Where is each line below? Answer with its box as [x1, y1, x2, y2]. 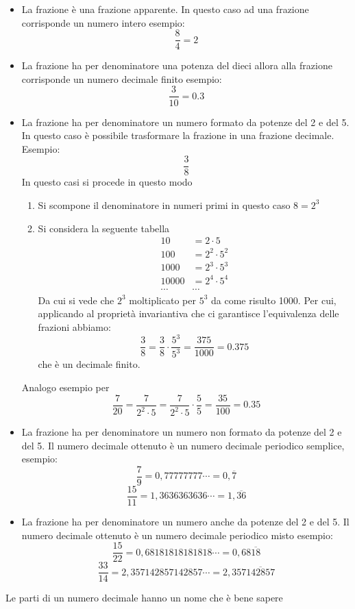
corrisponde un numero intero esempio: [21, 15, 185, 29]
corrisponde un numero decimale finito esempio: [21, 71, 222, 86]
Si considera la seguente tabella [38, 221, 170, 235]
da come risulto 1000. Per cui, [210, 293, 336, 307]
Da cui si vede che [38, 293, 114, 307]
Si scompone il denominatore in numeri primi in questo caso [38, 197, 291, 212]
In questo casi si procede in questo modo [21, 175, 193, 189]
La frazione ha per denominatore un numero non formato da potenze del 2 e [21, 425, 342, 439]
